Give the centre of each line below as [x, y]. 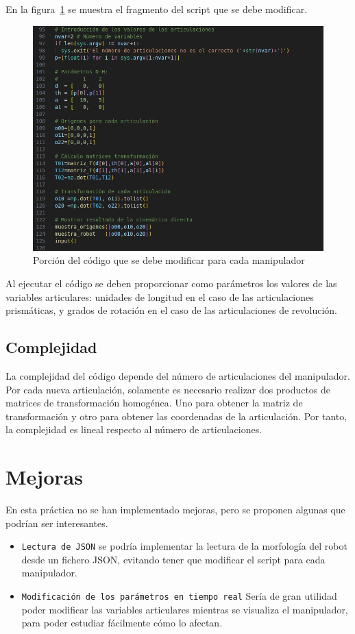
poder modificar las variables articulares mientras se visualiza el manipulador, [185, 609]
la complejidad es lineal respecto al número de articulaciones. [134, 429]
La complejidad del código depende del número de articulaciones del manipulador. [178, 375]
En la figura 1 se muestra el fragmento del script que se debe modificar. [157, 9]
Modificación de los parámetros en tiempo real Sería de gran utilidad [179, 596]
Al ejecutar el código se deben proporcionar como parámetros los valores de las [171, 283]
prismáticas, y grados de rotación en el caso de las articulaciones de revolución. [172, 310]
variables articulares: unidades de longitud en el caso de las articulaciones [160, 296]
